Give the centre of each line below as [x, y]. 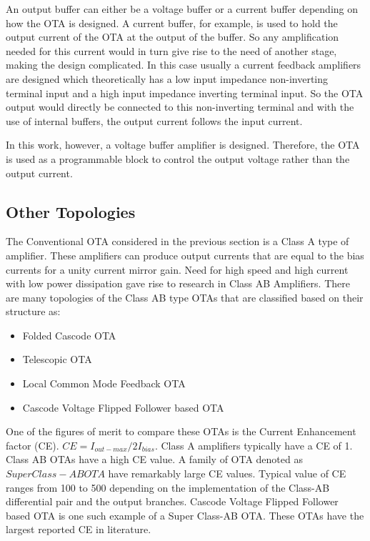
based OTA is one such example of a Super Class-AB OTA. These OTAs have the [185, 515]
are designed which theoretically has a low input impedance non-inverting [167, 78]
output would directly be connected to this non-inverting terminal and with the [180, 107]
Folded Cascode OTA [69, 335]
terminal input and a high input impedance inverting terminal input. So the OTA [185, 93]
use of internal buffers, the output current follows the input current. [154, 120]
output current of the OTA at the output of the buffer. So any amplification [172, 37]
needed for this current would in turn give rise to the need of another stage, [171, 50]
